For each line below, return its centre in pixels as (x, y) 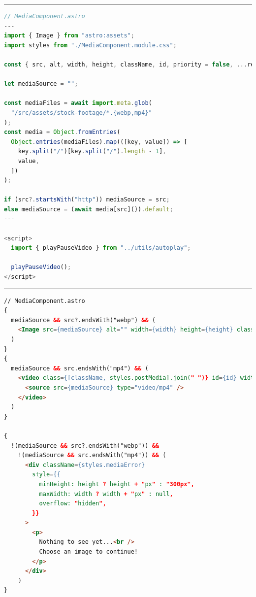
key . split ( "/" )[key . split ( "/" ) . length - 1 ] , (92, 151)
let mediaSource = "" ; (41, 84)
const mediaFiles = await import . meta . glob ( (78, 103)
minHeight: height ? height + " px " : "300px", (117, 484)
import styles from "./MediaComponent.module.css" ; (90, 45)
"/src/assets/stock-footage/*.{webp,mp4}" (81, 113)
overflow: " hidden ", (73, 504)
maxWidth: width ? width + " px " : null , (106, 494)
